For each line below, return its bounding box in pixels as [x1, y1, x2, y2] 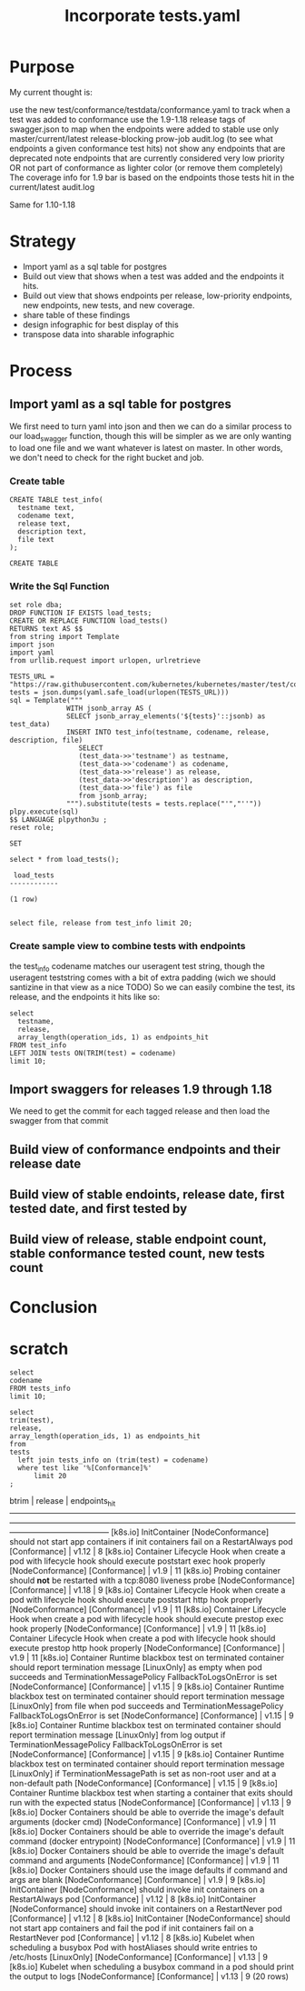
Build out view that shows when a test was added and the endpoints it [22, 270, 284, 282]
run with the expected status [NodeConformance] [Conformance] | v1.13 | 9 [9, 1797, 292, 1808]
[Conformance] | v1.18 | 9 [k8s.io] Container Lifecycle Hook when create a [9, 1585, 286, 1596]
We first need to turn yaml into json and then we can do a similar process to [9, 420, 292, 432]
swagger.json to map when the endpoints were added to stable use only [9, 124, 280, 135]
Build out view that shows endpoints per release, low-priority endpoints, [22, 290, 292, 301]
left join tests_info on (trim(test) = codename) [17, 1456, 209, 1465]
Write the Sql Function [9, 579, 110, 592]
